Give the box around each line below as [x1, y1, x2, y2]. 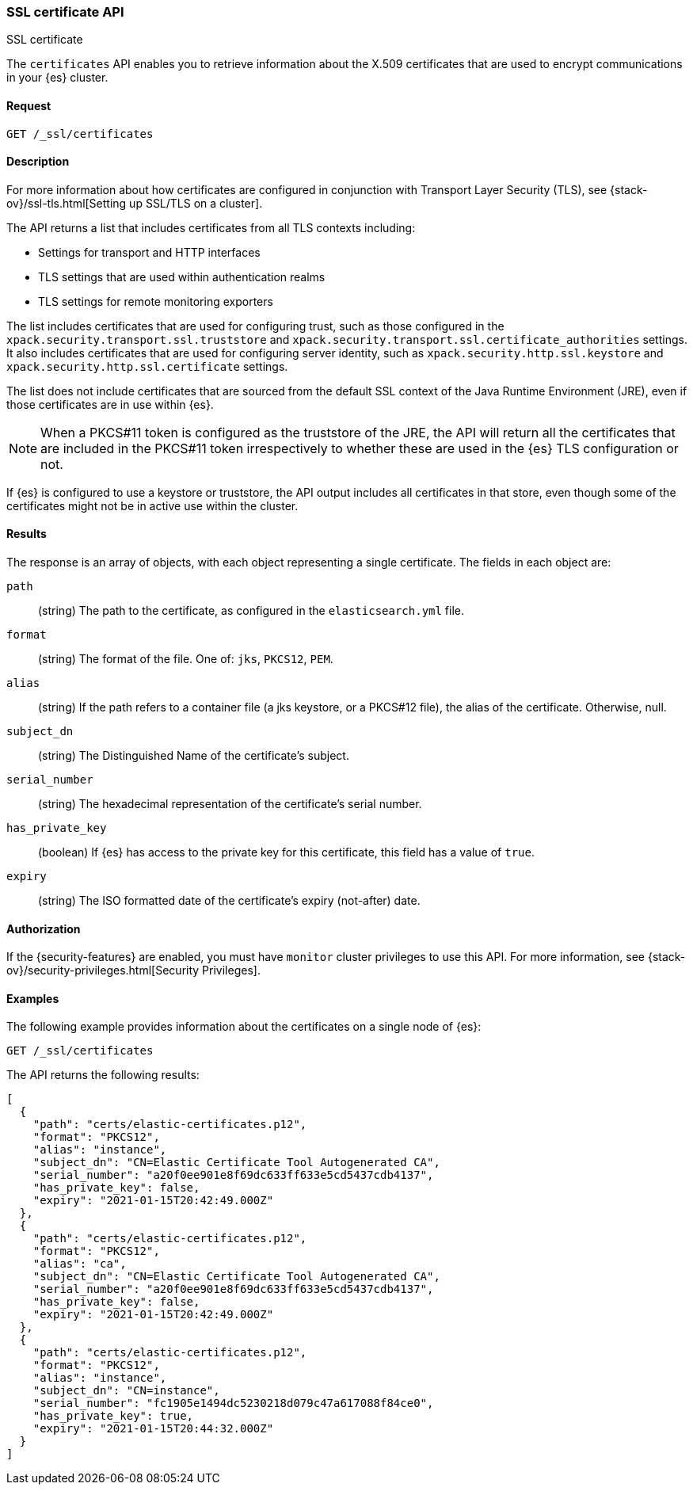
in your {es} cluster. [6, 71, 109, 85]
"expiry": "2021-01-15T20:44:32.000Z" [32, 1422, 274, 1436]
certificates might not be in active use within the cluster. [6, 498, 299, 513]
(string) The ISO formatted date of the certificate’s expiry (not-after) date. [38, 894, 421, 908]
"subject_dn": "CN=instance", [32, 1384, 220, 1398]
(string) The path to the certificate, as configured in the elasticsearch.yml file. [38, 604, 465, 618]
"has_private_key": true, [32, 1409, 194, 1423]
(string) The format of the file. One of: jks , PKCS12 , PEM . [38, 652, 333, 666]
